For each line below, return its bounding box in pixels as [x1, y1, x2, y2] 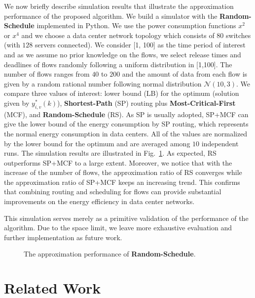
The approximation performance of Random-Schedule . [24, 249, 196, 259]
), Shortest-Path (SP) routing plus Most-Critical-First [57, 97, 236, 108]
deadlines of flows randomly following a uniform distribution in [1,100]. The [4, 59, 232, 69]
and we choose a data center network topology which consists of [21, 30, 215, 40]
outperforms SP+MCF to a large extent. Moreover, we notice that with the [4, 157, 232, 168]
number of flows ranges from [4, 69, 90, 79]
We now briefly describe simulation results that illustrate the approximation [4, 1, 234, 11]
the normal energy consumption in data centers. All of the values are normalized [4, 128, 248, 138]
